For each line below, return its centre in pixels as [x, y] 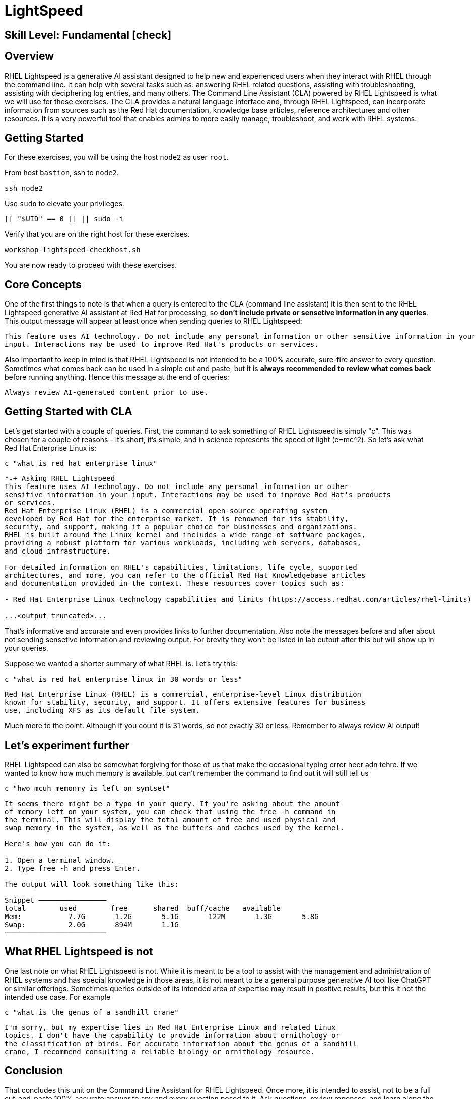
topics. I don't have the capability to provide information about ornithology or [172, 1035]
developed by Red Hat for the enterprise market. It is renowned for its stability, [177, 519]
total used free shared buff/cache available [143, 908]
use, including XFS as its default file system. [102, 711]
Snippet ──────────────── [56, 900]
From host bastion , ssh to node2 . [62, 173]
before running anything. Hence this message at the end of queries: [117, 377]
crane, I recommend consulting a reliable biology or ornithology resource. [160, 1051]
